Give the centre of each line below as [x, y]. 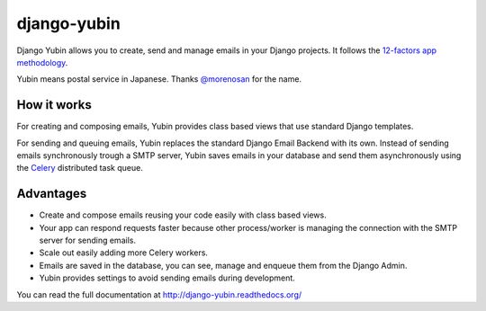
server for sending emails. [88, 240]
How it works [54, 105]
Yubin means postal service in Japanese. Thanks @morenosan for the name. [159, 79]
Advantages [52, 194]
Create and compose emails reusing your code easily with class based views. [183, 215]
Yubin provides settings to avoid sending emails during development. [167, 278]
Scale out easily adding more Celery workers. [124, 253]
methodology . [42, 62]
